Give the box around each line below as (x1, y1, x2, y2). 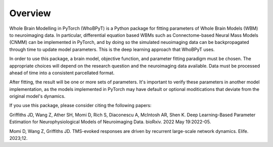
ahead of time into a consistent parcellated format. (9, 70, 115, 76)
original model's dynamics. (9, 93, 66, 100)
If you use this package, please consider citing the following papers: (9, 103, 152, 109)
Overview (9, 8, 51, 19)
